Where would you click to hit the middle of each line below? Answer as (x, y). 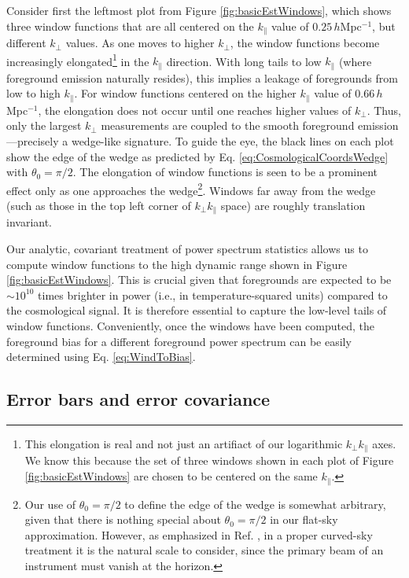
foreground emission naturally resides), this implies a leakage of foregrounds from (202, 77)
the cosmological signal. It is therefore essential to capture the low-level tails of (197, 310)
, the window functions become (305, 43)
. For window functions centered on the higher (185, 93)
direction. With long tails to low (244, 61)
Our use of (50, 504)
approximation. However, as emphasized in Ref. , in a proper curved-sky (199, 534)
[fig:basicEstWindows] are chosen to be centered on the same (171, 476)
